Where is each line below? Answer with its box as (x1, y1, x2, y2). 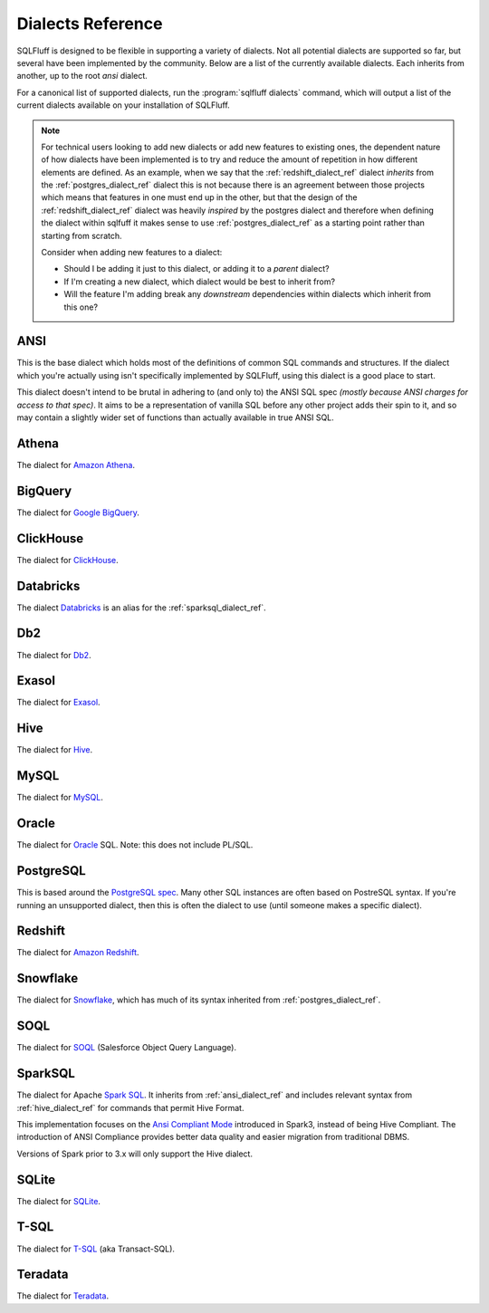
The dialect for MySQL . (16, 792, 103, 803)
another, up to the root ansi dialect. (16, 71, 149, 81)
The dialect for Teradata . (16, 1290, 109, 1301)
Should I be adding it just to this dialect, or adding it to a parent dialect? (63, 264, 330, 274)
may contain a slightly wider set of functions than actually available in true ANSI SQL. (16, 412, 334, 423)
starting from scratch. (41, 230, 122, 241)
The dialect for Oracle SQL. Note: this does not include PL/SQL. (16, 839, 254, 850)
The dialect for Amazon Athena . (16, 459, 136, 470)
